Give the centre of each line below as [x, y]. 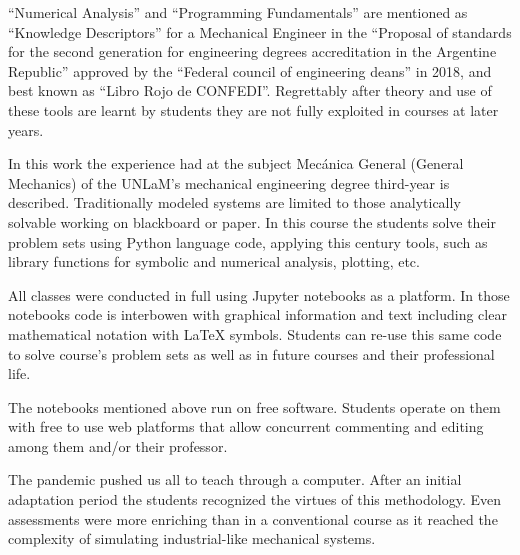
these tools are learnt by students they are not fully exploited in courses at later [253, 109]
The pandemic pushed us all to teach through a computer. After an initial [235, 479]
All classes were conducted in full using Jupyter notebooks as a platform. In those [259, 294]
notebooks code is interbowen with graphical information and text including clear [257, 314]
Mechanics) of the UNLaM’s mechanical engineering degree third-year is [229, 182]
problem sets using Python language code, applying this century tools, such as [248, 241]
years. [26, 129]
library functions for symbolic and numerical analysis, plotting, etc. [214, 261]
